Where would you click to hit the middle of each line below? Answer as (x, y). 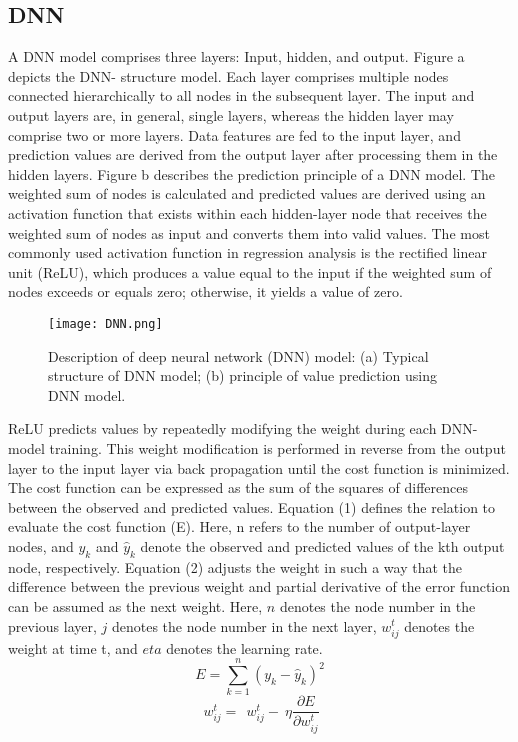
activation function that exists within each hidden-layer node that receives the (247, 212)
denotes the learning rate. (244, 647)
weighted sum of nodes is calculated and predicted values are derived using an (247, 193)
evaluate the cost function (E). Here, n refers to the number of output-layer (239, 526)
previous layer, (52, 625)
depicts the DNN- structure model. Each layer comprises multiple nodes (228, 75)
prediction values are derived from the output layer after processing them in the (253, 154)
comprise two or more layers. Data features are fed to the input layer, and (234, 134)
